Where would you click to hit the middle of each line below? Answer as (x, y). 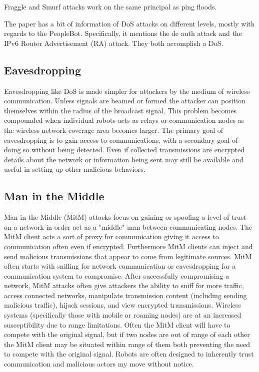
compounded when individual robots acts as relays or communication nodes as (124, 120)
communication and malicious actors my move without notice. (99, 364)
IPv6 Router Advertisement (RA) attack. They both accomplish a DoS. (114, 43)
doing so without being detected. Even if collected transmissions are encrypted (124, 150)
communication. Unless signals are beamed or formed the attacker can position (125, 101)
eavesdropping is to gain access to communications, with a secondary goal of (121, 140)
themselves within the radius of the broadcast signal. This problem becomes (120, 110)
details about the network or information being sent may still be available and (124, 159)
